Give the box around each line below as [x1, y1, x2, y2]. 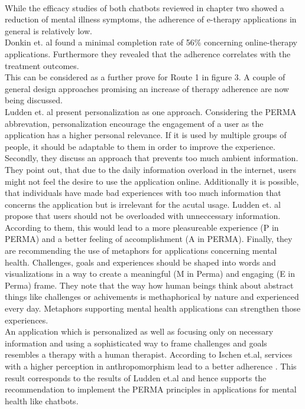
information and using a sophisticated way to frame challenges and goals [5, 336, 267, 349]
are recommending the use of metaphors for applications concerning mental [5, 244, 277, 257]
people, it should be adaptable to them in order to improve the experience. [5, 140, 275, 152]
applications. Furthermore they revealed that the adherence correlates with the [5, 47, 291, 60]
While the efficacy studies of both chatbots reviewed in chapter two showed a [5, 1, 284, 14]
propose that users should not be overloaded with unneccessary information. [5, 210, 281, 222]
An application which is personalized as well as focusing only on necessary [5, 325, 274, 338]
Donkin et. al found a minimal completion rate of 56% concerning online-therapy [5, 36, 298, 48]
